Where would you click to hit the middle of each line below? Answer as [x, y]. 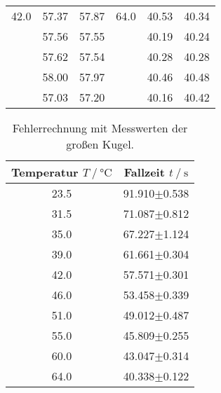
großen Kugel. [100, 144]
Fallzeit [144, 172]
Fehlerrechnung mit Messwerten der [100, 128]
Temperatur [45, 172]
